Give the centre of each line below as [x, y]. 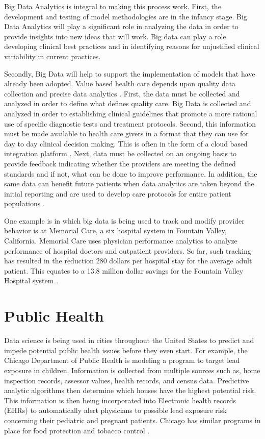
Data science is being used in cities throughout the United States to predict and [129, 340]
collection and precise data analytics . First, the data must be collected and [122, 93]
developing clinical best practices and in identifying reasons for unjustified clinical [132, 46]
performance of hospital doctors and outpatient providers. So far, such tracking [128, 250]
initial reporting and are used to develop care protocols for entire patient [118, 193]
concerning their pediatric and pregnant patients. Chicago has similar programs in [132, 420]
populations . [24, 203]
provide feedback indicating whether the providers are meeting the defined [120, 163]
